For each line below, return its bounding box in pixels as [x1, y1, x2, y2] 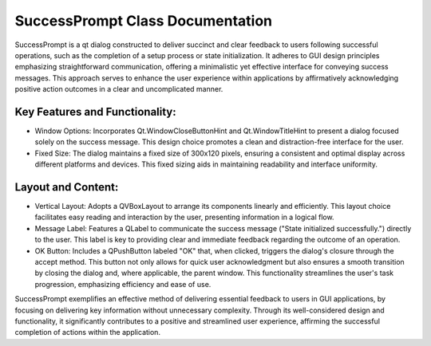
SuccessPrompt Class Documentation [14, 12, 273, 29]
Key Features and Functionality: [14, 104, 177, 119]
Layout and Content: [14, 180, 119, 194]
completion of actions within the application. [14, 328, 161, 337]
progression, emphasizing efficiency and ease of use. [34, 279, 212, 289]
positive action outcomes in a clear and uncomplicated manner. [14, 85, 223, 94]
